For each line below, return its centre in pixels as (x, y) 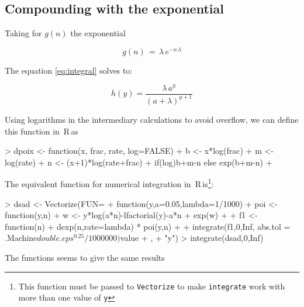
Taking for (23, 33)
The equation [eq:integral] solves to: (69, 70)
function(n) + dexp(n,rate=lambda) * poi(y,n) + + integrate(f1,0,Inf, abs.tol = (148, 226)
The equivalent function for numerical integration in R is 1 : (109, 183)
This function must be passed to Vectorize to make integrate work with (152, 286)
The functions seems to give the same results (85, 257)
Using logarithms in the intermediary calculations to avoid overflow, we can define (152, 119)
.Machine (21, 238)
